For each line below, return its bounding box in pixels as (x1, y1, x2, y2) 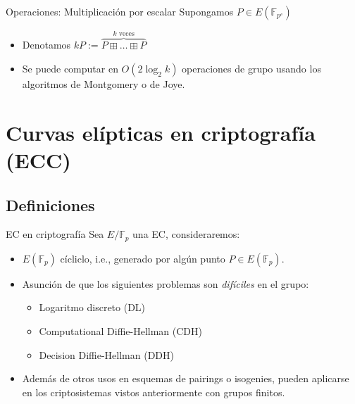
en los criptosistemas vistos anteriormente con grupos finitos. (22, 384, 285, 399)
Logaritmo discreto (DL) (39, 300, 146, 315)
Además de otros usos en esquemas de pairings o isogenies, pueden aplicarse (22, 371, 349, 386)
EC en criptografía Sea (6, 227, 104, 241)
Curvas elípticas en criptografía (6, 118, 316, 146)
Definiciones (6, 194, 95, 215)
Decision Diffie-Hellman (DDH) (39, 347, 174, 362)
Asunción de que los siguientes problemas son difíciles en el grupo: (22, 276, 309, 291)
